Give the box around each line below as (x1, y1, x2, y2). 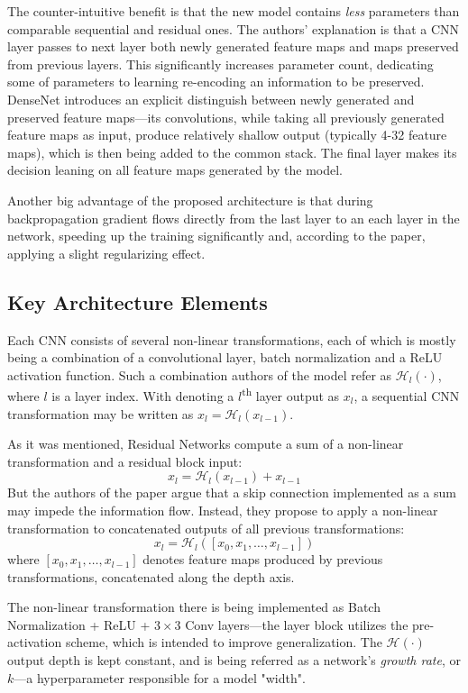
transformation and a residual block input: (7, 451, 243, 470)
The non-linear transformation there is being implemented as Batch (7, 597, 381, 616)
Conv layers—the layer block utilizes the (185, 615, 408, 634)
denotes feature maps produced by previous (142, 550, 383, 569)
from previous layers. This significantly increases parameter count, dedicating (7, 54, 434, 73)
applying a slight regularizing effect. (7, 243, 206, 262)
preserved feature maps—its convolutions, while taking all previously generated (7, 107, 445, 126)
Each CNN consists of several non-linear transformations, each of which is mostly (7, 330, 456, 349)
